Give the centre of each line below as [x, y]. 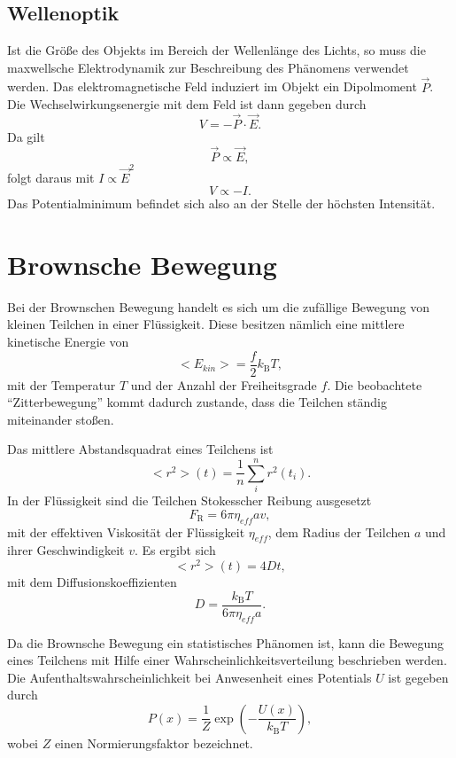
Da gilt [26, 137]
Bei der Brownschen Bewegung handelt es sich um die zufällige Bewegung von [219, 306]
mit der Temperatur [62, 384]
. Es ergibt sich [175, 550]
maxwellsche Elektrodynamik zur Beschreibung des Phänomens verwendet [208, 67]
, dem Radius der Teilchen [339, 531]
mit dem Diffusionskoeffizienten [92, 582]
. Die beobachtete [375, 384]
